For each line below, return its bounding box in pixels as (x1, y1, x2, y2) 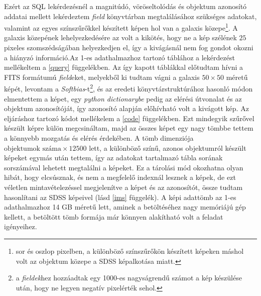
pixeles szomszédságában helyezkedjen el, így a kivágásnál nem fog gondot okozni (4, 42, 253, 53)
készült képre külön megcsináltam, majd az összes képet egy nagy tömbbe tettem (4, 123, 253, 133)
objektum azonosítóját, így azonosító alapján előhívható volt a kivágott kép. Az (4, 103, 249, 114)
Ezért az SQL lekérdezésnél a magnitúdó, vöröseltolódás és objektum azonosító (4, 1, 247, 11)
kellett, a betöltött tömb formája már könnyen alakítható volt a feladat (4, 211, 223, 222)
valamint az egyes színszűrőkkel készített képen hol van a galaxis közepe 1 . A (4, 21, 238, 33)
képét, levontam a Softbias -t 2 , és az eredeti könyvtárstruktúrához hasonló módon (4, 82, 253, 94)
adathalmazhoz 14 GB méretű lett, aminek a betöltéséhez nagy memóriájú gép (4, 202, 246, 212)
